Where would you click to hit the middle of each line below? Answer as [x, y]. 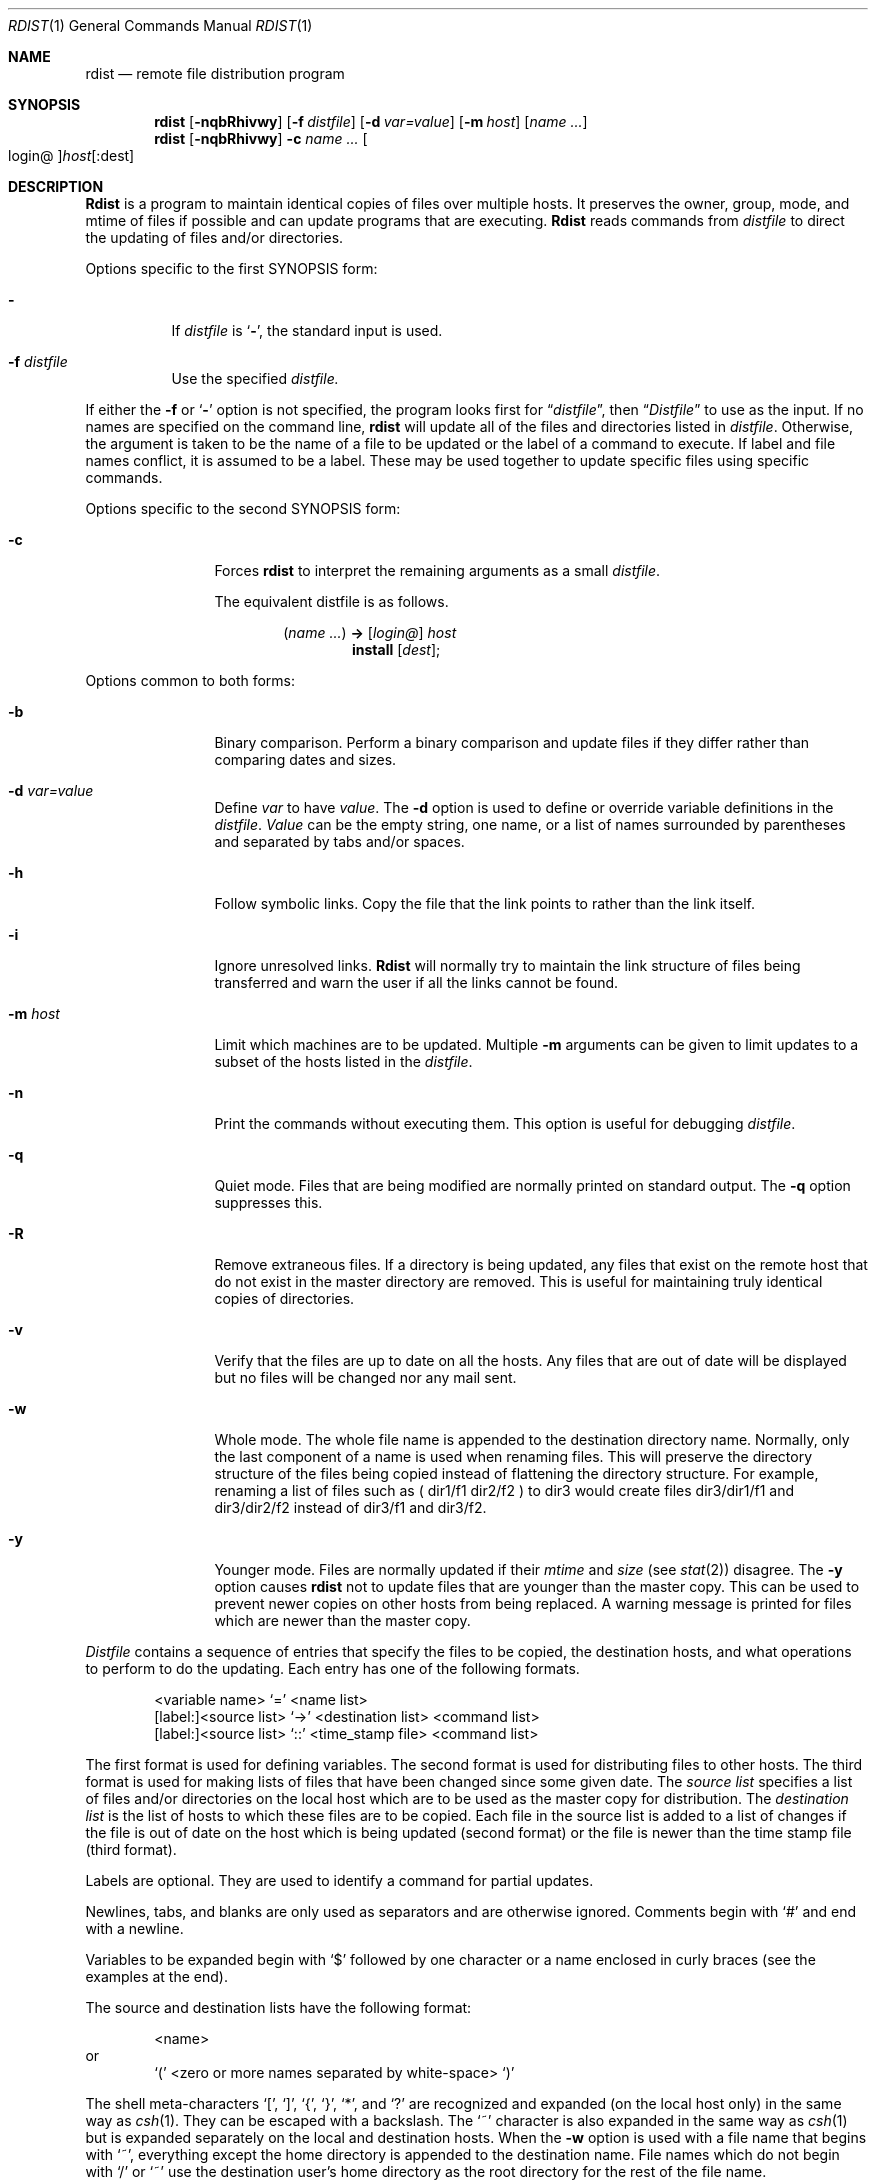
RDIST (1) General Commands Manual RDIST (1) [160, 25]
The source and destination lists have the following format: [278, 2007]
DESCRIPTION [56, 186]
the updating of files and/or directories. [214, 237]
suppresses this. [268, 1202]
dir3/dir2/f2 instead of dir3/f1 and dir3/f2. [350, 1507]
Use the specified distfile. [255, 378]
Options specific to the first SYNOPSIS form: [231, 268]
